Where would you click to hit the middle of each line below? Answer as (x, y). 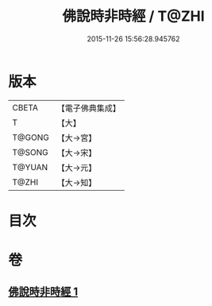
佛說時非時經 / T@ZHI (133, 16)
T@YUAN (30, 167)
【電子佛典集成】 (89, 108)
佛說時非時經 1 (43, 292)
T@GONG (31, 138)
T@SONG (31, 152)
